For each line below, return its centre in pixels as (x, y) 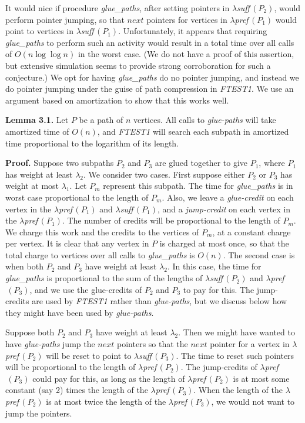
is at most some (261, 378)
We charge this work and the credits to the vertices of (102, 232)
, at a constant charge (252, 232)
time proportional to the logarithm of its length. (92, 143)
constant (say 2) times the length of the (77, 390)
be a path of (101, 120)
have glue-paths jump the (50, 344)
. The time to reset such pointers (235, 355)
